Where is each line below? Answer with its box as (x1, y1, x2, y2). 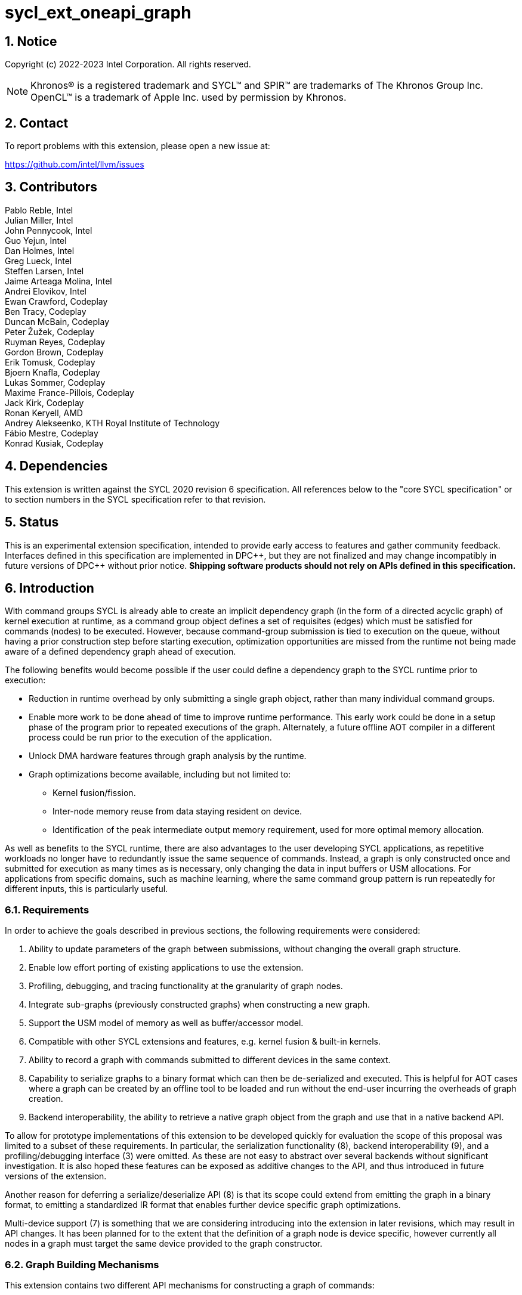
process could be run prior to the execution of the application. (29, 732, 272, 743)
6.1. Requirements (5, 903, 89, 916)
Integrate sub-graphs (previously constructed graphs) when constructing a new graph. (29, 999, 370, 1010)
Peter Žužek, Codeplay (5, 326, 95, 337)
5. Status (5, 515, 59, 530)
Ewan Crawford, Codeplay (5, 296, 108, 306)
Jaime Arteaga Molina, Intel (5, 275, 112, 286)
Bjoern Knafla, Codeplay (5, 367, 100, 377)
